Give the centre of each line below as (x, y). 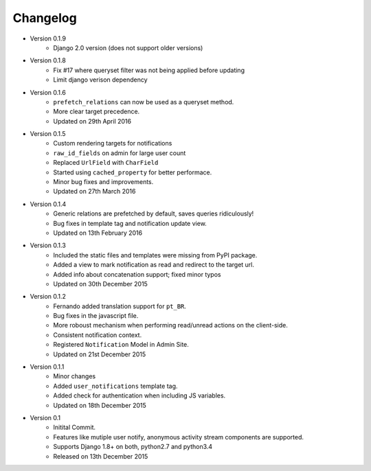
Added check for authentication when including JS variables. (139, 395)
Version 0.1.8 (48, 60)
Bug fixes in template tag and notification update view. (130, 223)
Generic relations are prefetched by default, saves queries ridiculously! (154, 214)
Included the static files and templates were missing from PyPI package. (155, 255)
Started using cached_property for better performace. (133, 172)
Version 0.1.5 (48, 134)
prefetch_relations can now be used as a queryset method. (144, 102)
